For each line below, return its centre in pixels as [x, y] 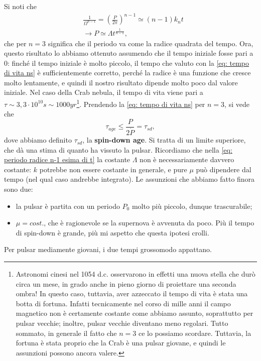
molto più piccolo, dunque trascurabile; [192, 206]
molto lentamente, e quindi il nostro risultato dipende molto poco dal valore [121, 82]
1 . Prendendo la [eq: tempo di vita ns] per [141, 103]
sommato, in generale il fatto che [66, 333]
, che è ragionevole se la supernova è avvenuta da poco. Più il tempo [149, 223]
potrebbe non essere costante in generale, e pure [113, 169]
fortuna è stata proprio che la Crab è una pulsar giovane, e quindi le [121, 343]
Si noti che [20, 6]
